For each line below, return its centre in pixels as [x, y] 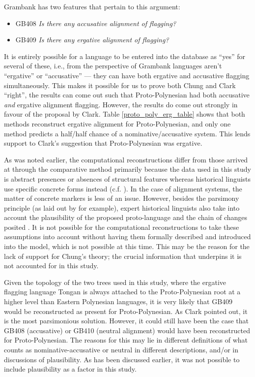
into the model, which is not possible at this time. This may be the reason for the [127, 246]
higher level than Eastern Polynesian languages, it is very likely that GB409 [118, 301]
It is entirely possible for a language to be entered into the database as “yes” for [125, 56]
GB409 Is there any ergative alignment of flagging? [92, 40]
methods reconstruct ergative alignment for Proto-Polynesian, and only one [117, 123]
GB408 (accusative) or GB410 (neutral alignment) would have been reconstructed [127, 330]
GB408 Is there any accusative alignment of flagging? [96, 23]
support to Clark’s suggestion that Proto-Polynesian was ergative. [103, 143]
